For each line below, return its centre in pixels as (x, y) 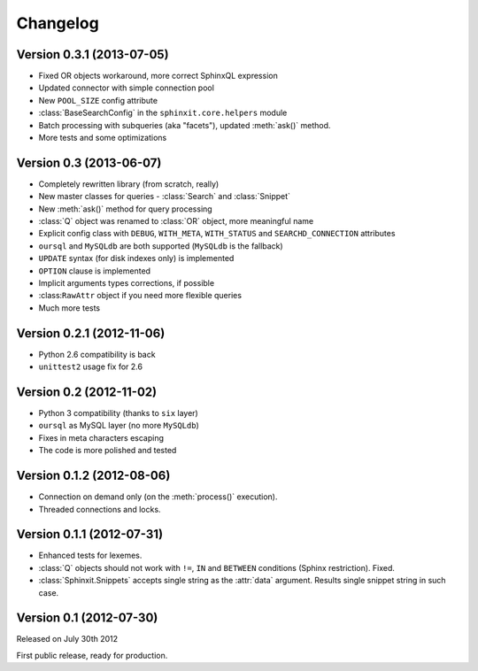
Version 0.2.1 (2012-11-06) (91, 333)
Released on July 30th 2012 (67, 639)
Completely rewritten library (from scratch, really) (129, 184)
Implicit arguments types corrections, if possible (127, 283)
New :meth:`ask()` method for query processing (125, 209)
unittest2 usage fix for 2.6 (91, 366)
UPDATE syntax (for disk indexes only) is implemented (136, 258)
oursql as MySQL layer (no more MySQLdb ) (119, 426)
